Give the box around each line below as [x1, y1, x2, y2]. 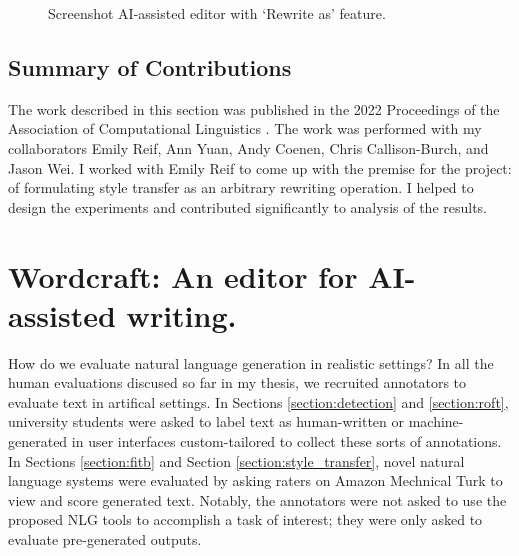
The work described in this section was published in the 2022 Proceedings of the [8, 98, 500, 119]
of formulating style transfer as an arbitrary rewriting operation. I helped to [8, 177, 474, 198]
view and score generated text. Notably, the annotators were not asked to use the [8, 489, 507, 510]
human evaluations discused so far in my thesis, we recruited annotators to [8, 372, 467, 393]
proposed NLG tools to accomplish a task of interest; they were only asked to [8, 509, 483, 530]
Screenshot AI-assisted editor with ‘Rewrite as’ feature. [48, 3, 386, 23]
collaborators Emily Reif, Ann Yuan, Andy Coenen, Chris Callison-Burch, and [8, 137, 489, 158]
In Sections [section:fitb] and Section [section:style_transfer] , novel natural [8, 450, 465, 471]
